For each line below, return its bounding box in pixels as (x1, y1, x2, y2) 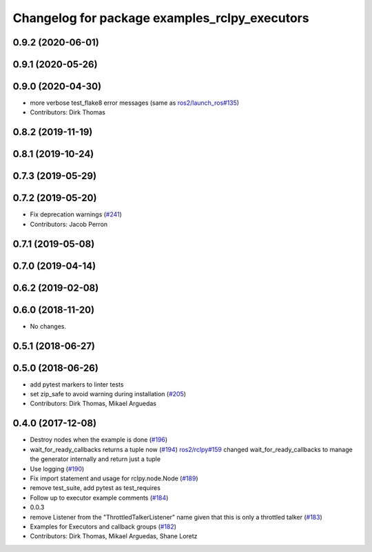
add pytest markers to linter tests (30, 380, 124, 389)
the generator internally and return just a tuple (30, 455, 161, 463)
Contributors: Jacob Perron (30, 220, 108, 228)
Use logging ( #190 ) (30, 464, 85, 473)
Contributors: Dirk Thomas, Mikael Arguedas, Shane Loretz (30, 532, 198, 540)
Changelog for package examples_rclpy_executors (12, 10, 309, 25)
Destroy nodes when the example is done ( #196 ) (30, 436, 168, 444)
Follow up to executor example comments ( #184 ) (30, 493, 169, 502)
